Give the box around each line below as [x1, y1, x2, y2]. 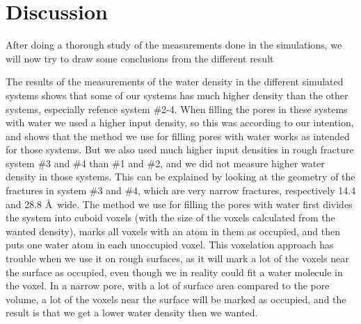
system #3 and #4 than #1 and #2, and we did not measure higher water [6, 155, 325, 170]
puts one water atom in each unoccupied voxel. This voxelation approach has [6, 237, 334, 252]
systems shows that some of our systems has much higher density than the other [6, 87, 348, 102]
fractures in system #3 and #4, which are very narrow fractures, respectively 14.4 [6, 183, 356, 198]
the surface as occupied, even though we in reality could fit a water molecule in [6, 264, 343, 279]
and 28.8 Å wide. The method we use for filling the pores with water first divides [6, 196, 353, 211]
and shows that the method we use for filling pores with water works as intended [6, 128, 350, 143]
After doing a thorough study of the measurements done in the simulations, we [6, 37, 342, 52]
